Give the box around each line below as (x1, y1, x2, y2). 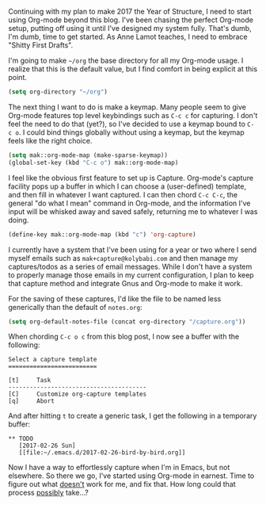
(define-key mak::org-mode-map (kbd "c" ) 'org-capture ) (8, 230, 196, 239)
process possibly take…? (8, 488, 89, 498)
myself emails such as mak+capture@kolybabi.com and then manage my (8, 253, 238, 262)
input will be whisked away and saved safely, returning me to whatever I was (8, 206, 258, 216)
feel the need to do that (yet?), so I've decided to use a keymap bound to (8, 119, 245, 128)
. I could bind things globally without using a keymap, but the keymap (18, 127, 245, 137)
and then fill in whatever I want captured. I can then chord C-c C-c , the (8, 189, 238, 199)
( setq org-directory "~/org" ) (8, 88, 108, 96)
